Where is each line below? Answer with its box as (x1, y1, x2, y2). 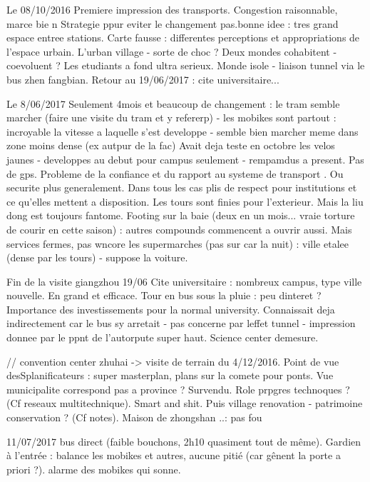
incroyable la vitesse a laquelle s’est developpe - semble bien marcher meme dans (6, 124, 359, 139)
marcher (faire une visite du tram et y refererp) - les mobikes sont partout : (6, 110, 336, 125)
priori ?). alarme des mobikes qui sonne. (6, 461, 181, 476)
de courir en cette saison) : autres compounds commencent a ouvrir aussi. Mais (6, 221, 352, 236)
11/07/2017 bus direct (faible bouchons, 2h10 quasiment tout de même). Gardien (6, 433, 361, 448)
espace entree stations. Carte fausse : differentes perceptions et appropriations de (6, 30, 360, 45)
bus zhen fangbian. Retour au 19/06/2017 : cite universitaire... (6, 71, 279, 86)
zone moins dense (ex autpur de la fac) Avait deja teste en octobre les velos (6, 138, 335, 153)
